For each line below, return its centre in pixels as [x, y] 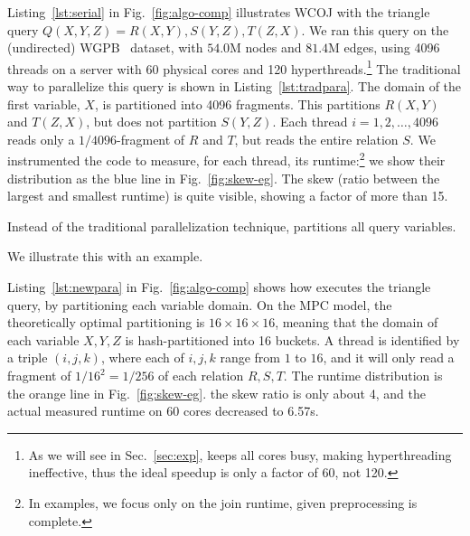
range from [250, 357]
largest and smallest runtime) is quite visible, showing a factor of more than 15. [228, 196]
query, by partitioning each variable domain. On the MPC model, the [200, 304]
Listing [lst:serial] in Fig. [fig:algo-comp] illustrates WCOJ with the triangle [219, 12]
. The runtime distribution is [363, 375]
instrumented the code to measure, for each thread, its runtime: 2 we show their [226, 159]
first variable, [44, 103]
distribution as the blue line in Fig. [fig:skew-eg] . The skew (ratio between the [224, 178]
